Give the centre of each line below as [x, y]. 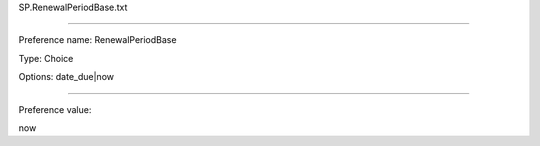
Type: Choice [46, 58]
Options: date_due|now [66, 77]
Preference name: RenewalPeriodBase [97, 40]
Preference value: [55, 109]
